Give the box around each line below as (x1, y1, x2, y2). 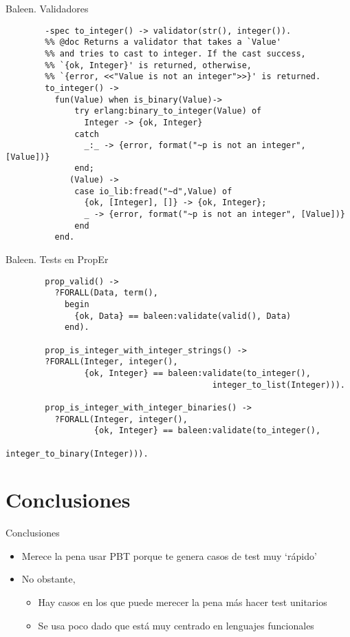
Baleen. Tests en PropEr (6, 252, 109, 267)
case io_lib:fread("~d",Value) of (74, 186, 232, 196)
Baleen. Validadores (6, 1, 89, 15)
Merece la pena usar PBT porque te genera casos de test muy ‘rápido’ (21, 548, 317, 563)
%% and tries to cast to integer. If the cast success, (45, 48, 306, 59)
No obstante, (21, 572, 76, 586)
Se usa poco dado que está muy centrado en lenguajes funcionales (38, 618, 314, 632)
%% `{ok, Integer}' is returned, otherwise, (45, 60, 252, 70)
